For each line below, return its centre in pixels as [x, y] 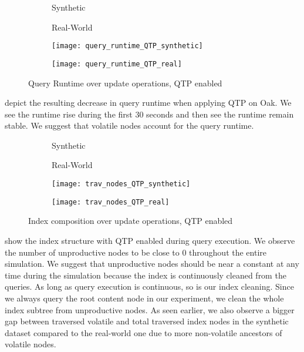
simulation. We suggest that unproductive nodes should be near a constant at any [152, 264]
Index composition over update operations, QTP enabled [131, 221]
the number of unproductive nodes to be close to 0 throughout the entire [136, 252]
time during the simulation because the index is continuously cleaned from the [146, 275]
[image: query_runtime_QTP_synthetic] [127, 46]
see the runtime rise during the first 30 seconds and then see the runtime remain [149, 114]
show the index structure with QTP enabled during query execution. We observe [150, 240]
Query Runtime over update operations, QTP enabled [125, 83]
